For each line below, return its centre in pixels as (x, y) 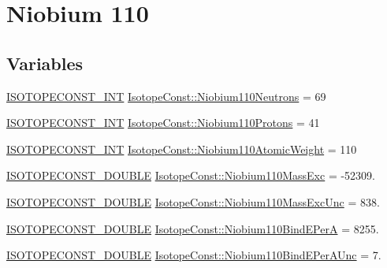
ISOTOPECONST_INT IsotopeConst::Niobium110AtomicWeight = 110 (182, 149)
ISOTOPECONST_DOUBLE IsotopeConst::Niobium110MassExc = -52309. (191, 175)
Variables (45, 63)
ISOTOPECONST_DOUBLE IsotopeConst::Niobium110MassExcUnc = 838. (193, 201)
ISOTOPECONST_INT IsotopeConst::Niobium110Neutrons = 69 (166, 96)
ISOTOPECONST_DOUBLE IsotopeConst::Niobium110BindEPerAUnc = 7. (194, 255)
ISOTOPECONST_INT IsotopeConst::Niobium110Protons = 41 (163, 123)
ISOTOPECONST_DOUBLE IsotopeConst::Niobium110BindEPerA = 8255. (193, 228)
